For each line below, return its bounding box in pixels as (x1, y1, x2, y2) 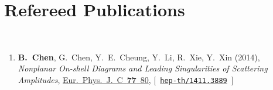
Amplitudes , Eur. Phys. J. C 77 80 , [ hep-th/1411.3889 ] (18, 73, 234, 85)
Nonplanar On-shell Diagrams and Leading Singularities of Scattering (18, 62, 268, 74)
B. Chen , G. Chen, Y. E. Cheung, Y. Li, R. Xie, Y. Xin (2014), (18, 51, 260, 63)
